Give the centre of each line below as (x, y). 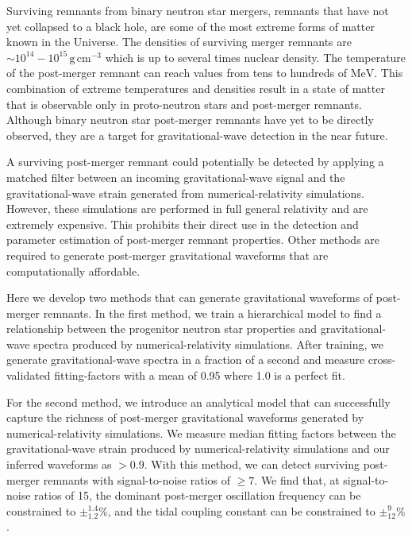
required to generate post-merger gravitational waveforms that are (167, 255)
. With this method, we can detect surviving (252, 464)
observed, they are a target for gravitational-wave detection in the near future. (197, 135)
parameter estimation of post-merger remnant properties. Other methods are (193, 240)
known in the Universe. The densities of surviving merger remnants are (179, 42)
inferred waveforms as (59, 464)
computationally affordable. (73, 270)
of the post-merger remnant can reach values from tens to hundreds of (177, 73)
